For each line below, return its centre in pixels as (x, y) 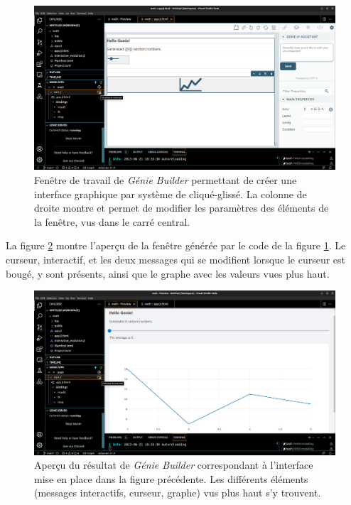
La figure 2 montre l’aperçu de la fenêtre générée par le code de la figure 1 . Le (176, 245)
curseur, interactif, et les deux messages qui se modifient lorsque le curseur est (176, 260)
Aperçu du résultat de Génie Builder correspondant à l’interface (174, 465)
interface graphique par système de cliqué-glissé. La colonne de (171, 194)
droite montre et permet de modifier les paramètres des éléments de (182, 208)
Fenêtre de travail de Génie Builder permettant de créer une (166, 180)
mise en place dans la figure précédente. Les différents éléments (171, 478)
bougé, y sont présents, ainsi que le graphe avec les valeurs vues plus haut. (168, 273)
